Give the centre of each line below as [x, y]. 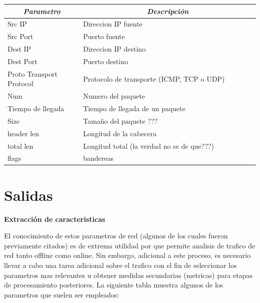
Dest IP [19, 49]
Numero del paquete [114, 96]
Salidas [28, 195]
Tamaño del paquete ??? [120, 120]
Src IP [17, 24]
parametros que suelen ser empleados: [62, 294]
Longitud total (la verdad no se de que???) [148, 145]
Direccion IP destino [114, 49]
